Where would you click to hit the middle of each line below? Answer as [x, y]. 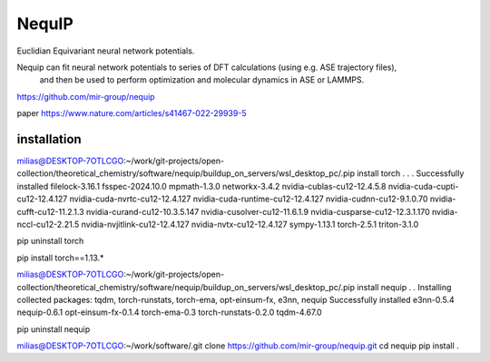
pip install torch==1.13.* [60, 258]
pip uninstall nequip [54, 329]
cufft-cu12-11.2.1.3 [51, 211]
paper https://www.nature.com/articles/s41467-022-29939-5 [132, 113]
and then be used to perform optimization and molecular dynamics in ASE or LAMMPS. [202, 80]
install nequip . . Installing [404, 287]
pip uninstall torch [50, 241]
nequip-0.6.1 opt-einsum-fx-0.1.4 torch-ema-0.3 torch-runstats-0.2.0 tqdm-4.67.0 [169, 312]
